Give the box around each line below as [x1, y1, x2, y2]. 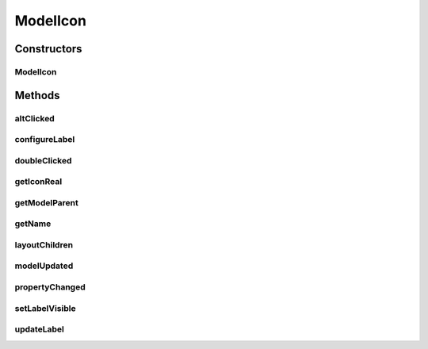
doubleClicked [14, 155, 72, 166]
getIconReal [14, 176, 63, 187]
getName [14, 218, 52, 229]
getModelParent [14, 197, 78, 208]
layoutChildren [14, 239, 74, 250]
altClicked [14, 113, 55, 124]
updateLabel [14, 324, 65, 335]
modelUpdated [14, 260, 74, 271]
